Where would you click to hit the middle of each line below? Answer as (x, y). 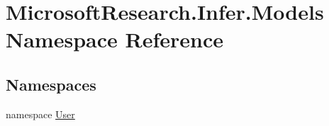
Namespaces (51, 84)
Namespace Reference (115, 39)
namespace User (40, 114)
